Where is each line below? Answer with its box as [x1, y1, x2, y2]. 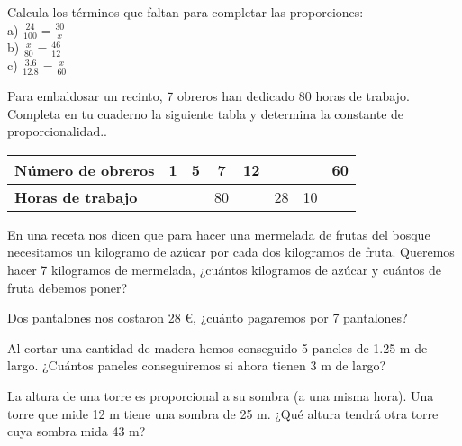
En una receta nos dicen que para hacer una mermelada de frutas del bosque [7, 224, 430, 243]
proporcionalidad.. [7, 122, 107, 141]
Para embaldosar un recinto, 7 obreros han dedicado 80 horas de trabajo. [7, 86, 410, 105]
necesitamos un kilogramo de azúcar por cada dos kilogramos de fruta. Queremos [7, 242, 455, 261]
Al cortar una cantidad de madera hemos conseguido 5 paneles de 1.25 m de [7, 338, 428, 357]
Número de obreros [14, 159, 155, 180]
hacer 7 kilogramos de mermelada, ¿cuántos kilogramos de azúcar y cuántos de [7, 260, 441, 279]
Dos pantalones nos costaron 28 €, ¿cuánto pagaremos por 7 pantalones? [7, 308, 408, 327]
